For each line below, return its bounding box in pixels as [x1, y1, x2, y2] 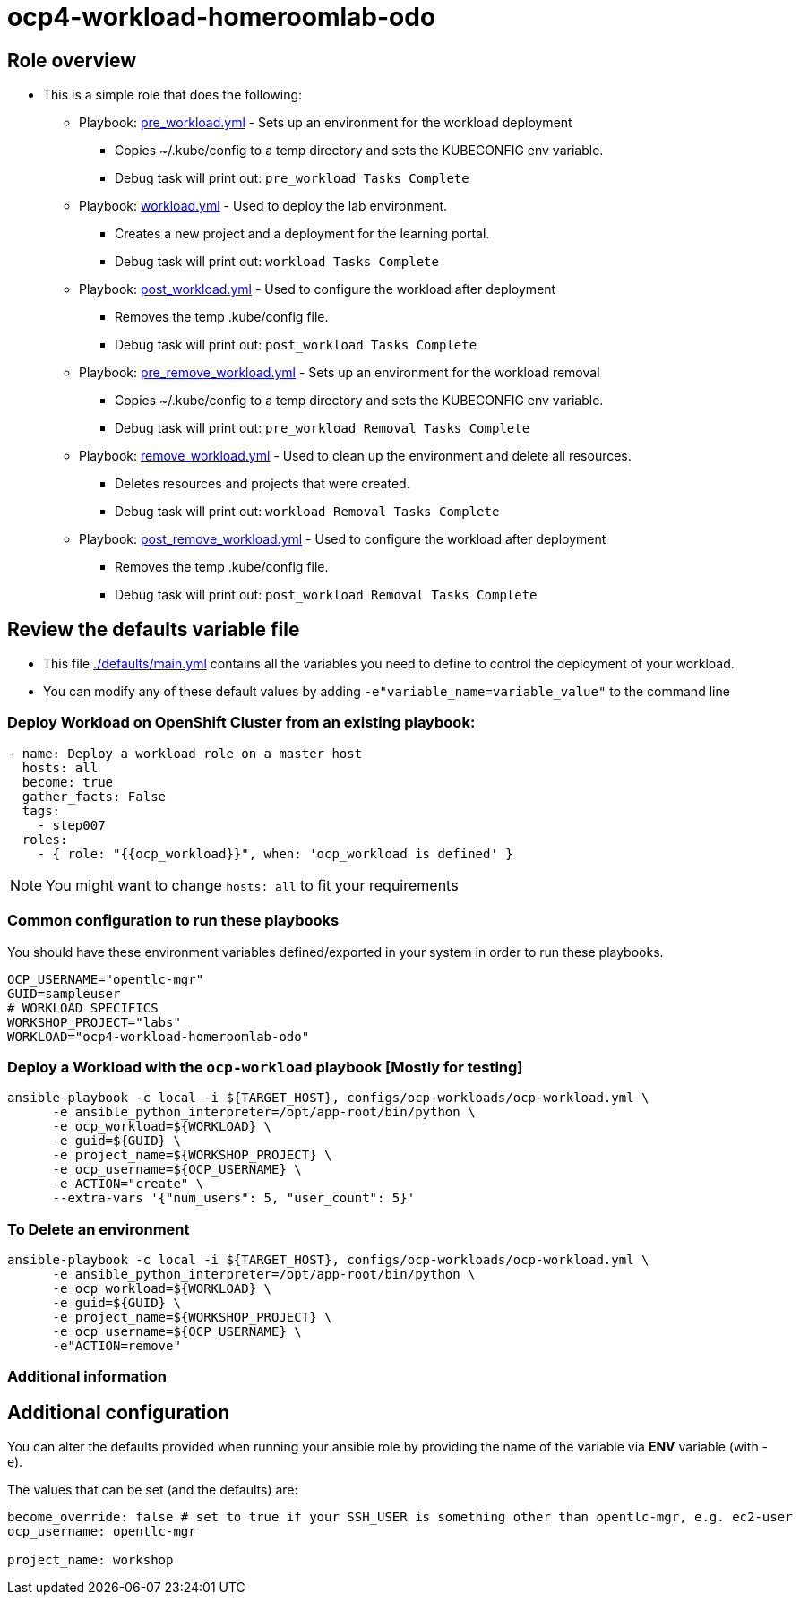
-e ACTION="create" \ [52, 1176, 204, 1192]
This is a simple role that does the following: [43, 87, 303, 103]
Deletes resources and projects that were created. [115, 476, 410, 492]
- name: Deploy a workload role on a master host [7, 745, 363, 761]
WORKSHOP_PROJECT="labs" [7, 1014, 181, 1029]
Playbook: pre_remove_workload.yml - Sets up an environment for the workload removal [79, 365, 600, 381]
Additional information [7, 1367, 168, 1386]
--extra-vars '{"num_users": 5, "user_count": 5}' [52, 1191, 416, 1206]
